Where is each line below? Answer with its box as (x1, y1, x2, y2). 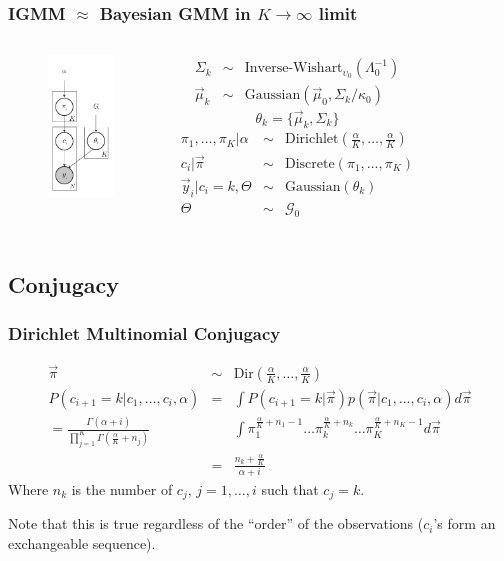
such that (261, 478, 319, 499)
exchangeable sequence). (8, 532, 156, 553)
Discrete (284, 156, 335, 171)
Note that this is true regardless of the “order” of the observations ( (8, 513, 424, 534)
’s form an (433, 513, 496, 534)
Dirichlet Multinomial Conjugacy (8, 321, 281, 346)
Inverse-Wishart (244, 61, 343, 76)
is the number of (71, 478, 173, 499)
